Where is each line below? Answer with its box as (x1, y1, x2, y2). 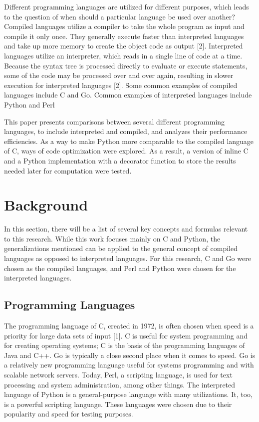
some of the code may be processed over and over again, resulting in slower (4, 70, 234, 80)
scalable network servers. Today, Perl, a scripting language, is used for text (4, 369, 233, 379)
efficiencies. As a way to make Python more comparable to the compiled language (4, 135, 254, 146)
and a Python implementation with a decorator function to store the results (4, 155, 236, 165)
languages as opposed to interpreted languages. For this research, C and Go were (4, 253, 251, 263)
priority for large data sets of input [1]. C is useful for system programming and (4, 330, 248, 340)
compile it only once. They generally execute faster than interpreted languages (4, 30, 244, 41)
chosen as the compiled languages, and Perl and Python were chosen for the (4, 262, 236, 273)
